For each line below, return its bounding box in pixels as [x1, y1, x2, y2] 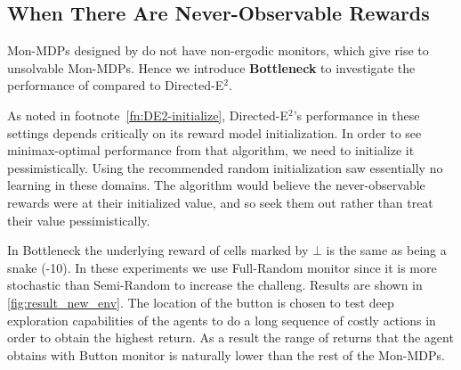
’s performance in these [293, 105, 420, 124]
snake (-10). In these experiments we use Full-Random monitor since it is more [7, 258, 437, 276]
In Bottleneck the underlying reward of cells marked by [7, 241, 309, 259]
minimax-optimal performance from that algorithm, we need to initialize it [7, 141, 415, 160]
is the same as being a [326, 241, 447, 259]
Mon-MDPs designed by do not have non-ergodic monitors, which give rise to [7, 41, 429, 60]
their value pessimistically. [7, 210, 150, 229]
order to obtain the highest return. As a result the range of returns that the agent [7, 328, 454, 347]
